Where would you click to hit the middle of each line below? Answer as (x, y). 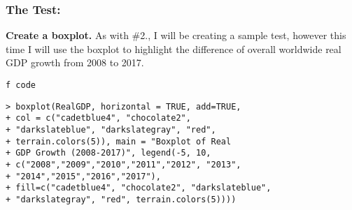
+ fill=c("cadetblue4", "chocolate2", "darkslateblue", (139, 188)
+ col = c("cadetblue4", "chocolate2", (98, 118)
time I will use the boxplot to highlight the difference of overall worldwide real (174, 48)
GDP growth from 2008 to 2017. (75, 62)
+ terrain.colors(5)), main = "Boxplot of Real (119, 141)
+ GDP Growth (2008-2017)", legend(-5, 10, (108, 153)
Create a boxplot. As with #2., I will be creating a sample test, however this (176, 35)
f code (21, 85)
